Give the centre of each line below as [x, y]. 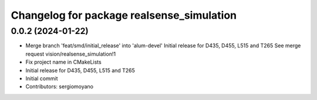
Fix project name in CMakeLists [64, 62]
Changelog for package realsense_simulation [124, 15]
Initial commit [42, 78]
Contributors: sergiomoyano [60, 87]
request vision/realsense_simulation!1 [71, 54]
